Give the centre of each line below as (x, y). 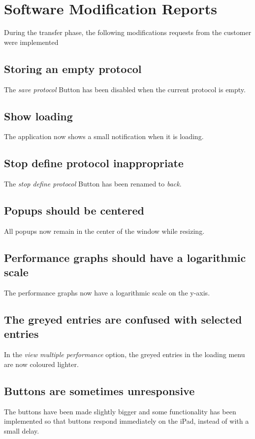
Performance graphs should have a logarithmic (125, 257)
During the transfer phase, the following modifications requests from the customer (128, 32)
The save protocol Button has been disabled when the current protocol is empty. (125, 89)
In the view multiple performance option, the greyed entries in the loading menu (125, 354)
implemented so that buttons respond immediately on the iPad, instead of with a (127, 421)
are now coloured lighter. (41, 364)
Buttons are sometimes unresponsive (99, 390)
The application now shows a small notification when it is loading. (104, 136)
